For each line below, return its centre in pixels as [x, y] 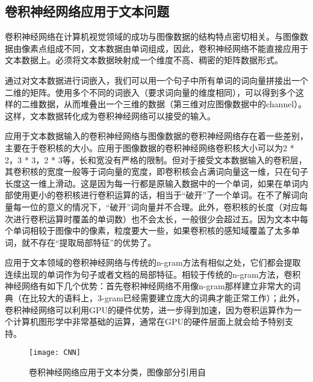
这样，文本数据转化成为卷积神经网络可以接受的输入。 [110, 115]
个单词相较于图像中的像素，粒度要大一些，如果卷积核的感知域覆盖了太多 [148, 230]
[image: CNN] [55, 353]
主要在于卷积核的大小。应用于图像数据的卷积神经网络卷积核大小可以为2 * [150, 147]
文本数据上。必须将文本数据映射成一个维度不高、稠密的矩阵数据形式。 [144, 60]
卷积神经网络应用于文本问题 [87, 11]
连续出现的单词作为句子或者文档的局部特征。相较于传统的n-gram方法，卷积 [153, 274]
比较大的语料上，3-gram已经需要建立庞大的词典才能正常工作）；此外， [167, 298]
